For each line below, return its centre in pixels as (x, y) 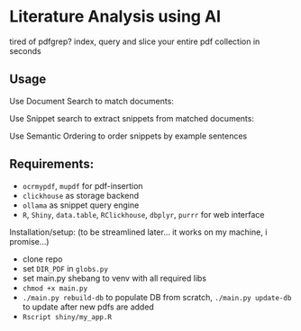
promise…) (29, 241)
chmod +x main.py (55, 288)
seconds (26, 50)
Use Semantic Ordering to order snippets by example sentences (128, 136)
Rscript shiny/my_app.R (67, 317)
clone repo (42, 259)
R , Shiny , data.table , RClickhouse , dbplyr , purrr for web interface (143, 214)
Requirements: (52, 164)
